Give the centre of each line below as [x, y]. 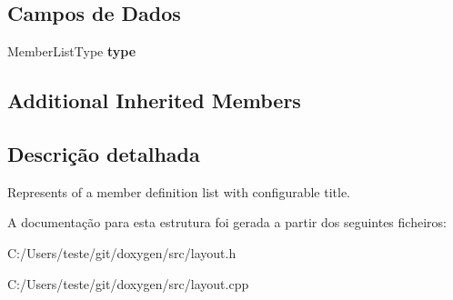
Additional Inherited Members [154, 100]
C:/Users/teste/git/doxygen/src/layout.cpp [128, 283]
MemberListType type [72, 51]
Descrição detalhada [104, 153]
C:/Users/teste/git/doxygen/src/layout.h [122, 252]
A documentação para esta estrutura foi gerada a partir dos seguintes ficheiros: [227, 222]
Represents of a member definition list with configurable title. [179, 191]
